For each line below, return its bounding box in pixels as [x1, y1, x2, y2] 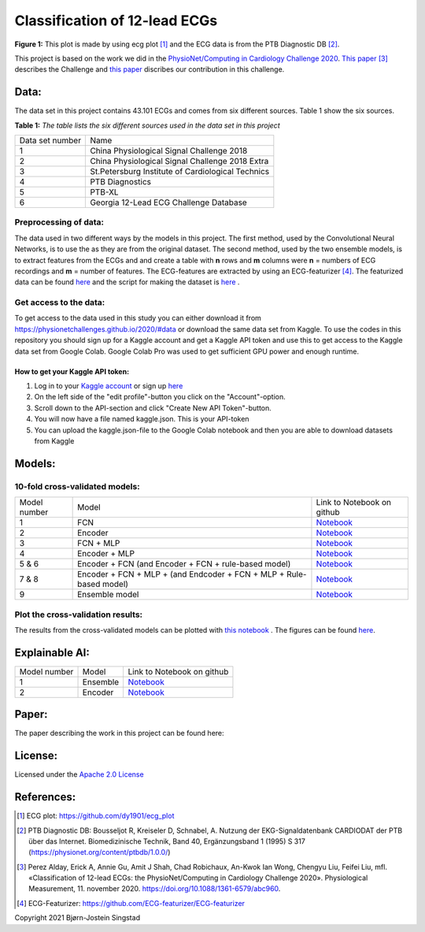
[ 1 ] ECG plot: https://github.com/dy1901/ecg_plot [17, 811, 175, 821]
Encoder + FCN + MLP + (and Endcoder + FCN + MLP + [77, 569, 285, 580]
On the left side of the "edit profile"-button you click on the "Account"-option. [34, 392, 286, 402]
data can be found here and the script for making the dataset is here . [14, 277, 240, 287]
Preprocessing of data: [14, 217, 104, 228]
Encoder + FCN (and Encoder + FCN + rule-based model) [77, 559, 291, 570]
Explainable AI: [14, 646, 91, 659]
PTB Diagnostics [90, 176, 152, 188]
